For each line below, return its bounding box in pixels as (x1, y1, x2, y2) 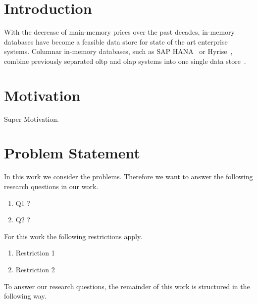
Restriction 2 (15, 264, 55, 274)
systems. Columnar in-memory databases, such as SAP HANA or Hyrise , (4, 46, 233, 56)
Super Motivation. (4, 113, 59, 124)
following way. (4, 291, 47, 301)
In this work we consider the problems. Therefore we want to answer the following (4, 171, 253, 182)
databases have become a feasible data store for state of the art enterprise (4, 36, 228, 47)
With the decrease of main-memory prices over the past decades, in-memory (4, 27, 235, 37)
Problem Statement (4, 143, 140, 163)
